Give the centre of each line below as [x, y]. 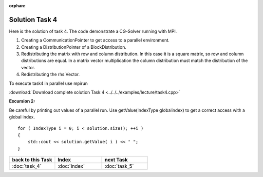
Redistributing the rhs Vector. [50, 74]
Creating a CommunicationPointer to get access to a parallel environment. [95, 40]
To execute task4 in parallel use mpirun [48, 83]
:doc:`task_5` [119, 166]
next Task [116, 160]
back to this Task [32, 160]
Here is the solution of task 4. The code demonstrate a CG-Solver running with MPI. [93, 31]
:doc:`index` [71, 166]
